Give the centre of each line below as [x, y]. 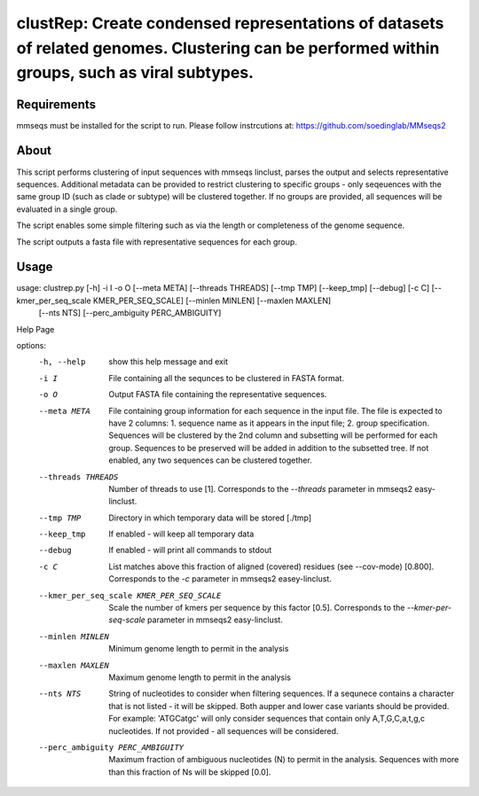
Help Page [35, 329]
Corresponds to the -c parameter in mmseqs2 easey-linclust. [220, 579]
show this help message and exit [168, 362]
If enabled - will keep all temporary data [181, 534]
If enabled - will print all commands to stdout [190, 550]
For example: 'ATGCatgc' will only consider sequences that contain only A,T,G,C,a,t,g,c [267, 719]
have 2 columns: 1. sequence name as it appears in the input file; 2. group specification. [269, 423]
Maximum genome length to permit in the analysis [200, 677]
